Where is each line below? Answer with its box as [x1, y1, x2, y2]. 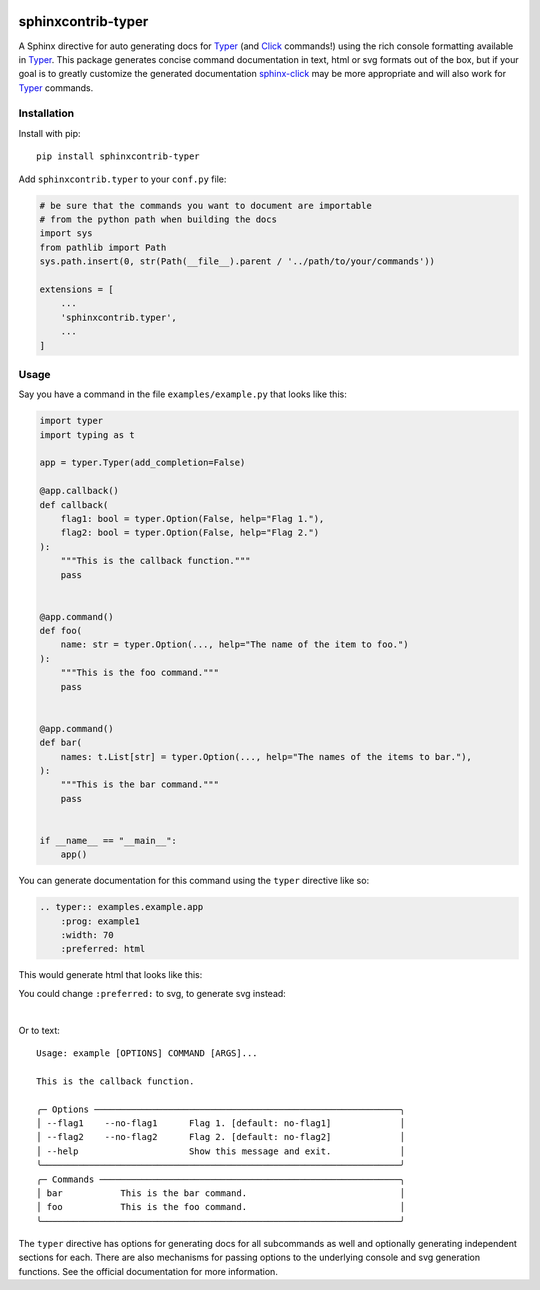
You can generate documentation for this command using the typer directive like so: [18, 875, 370, 887]
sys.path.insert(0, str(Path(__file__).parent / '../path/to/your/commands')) [39, 256, 435, 267]
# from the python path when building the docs [39, 213, 277, 225]
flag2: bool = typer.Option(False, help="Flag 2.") [60, 527, 320, 539]
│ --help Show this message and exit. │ [36, 1145, 406, 1157]
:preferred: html [60, 943, 146, 955]
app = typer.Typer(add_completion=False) [39, 457, 246, 469]
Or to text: [18, 1024, 60, 1036]
